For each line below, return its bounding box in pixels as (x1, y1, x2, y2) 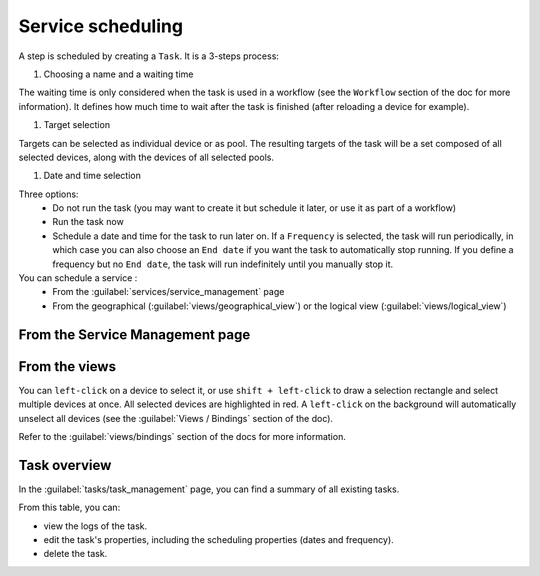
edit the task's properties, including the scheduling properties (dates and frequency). (43, 533, 394, 545)
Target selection (43, 119, 110, 131)
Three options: (18, 188, 79, 200)
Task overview (18, 456, 112, 474)
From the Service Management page (18, 326, 251, 343)
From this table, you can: (18, 501, 121, 514)
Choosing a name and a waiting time (43, 68, 194, 80)
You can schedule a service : (18, 272, 138, 284)
